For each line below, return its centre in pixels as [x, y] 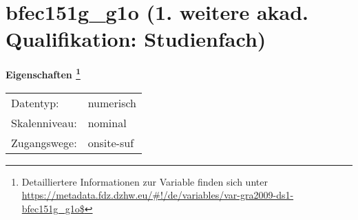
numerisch [112, 102]
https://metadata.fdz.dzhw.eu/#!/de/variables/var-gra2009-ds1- [158, 195]
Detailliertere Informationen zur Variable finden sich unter [145, 181]
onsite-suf [111, 142]
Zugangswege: [44, 142]
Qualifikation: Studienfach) [136, 39]
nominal [107, 122]
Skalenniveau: [44, 122]
